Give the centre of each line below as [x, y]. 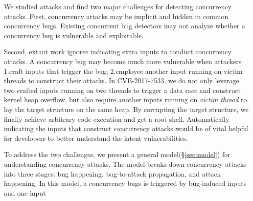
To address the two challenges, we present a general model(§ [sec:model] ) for [117, 154]
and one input [25, 192]
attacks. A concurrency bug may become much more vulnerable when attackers [123, 61]
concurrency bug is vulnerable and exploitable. [74, 35]
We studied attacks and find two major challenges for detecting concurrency [118, 6]
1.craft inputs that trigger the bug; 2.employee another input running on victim [123, 71]
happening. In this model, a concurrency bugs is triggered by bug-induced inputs [125, 183]
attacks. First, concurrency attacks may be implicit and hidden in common [116, 16]
